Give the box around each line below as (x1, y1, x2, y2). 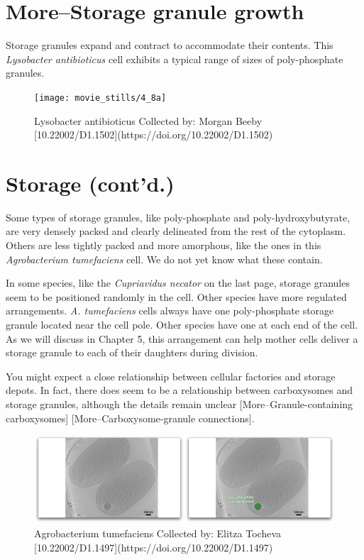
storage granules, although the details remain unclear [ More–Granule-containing (6, 397, 353, 411)
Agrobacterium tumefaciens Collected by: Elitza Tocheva (34, 526, 281, 540)
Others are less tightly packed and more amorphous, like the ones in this (6, 238, 321, 253)
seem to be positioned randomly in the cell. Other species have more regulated (6, 289, 347, 304)
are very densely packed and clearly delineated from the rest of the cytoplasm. (6, 224, 346, 238)
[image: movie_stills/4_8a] (34, 92, 167, 103)
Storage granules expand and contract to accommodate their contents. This (6, 38, 333, 53)
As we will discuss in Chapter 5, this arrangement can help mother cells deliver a (6, 331, 358, 346)
